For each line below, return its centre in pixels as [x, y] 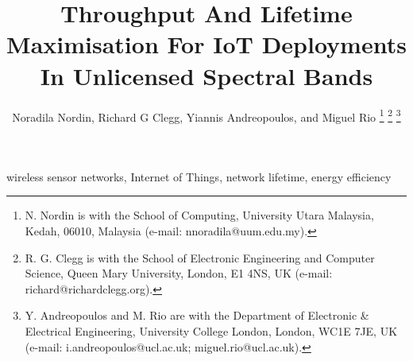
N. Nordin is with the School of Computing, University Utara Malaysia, [199, 215]
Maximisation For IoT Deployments [206, 44]
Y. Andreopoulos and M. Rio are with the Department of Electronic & [197, 315]
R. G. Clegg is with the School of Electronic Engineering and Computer [200, 257]
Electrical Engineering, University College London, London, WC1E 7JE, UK [211, 330]
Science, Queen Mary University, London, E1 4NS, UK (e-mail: [179, 273]
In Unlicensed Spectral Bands [206, 75]
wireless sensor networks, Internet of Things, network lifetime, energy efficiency [199, 176]
